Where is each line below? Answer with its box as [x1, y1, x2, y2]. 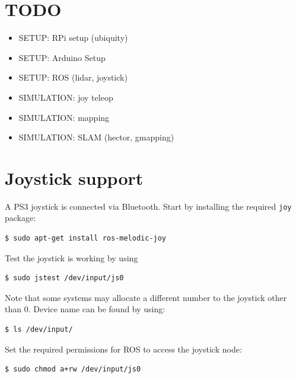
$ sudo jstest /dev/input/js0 [5, 274, 124, 283]
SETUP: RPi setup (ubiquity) [18, 31, 128, 44]
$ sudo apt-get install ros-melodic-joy [5, 234, 167, 243]
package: [5, 212, 36, 224]
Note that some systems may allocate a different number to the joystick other [5, 291, 287, 303]
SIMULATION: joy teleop [18, 91, 113, 103]
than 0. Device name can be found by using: [5, 303, 165, 315]
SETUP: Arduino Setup [18, 51, 106, 63]
